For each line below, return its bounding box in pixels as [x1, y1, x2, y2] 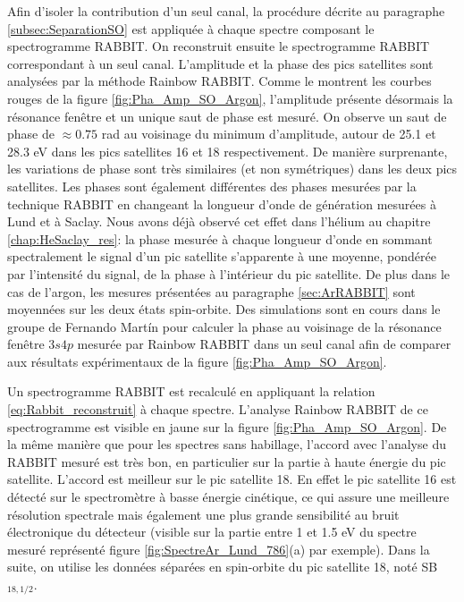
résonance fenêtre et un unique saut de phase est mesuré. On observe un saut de [7, 106, 447, 125]
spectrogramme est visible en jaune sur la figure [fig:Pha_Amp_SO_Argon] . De [7, 417, 447, 436]
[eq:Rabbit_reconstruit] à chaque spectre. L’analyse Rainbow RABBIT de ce [7, 400, 428, 419]
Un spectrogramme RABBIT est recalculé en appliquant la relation [7, 382, 375, 401]
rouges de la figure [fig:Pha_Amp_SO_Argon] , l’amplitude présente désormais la [7, 89, 453, 107]
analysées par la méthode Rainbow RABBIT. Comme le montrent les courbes [7, 72, 432, 90]
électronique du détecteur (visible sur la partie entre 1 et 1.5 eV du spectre [7, 522, 417, 541]
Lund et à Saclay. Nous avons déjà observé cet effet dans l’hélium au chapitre [7, 212, 431, 231]
